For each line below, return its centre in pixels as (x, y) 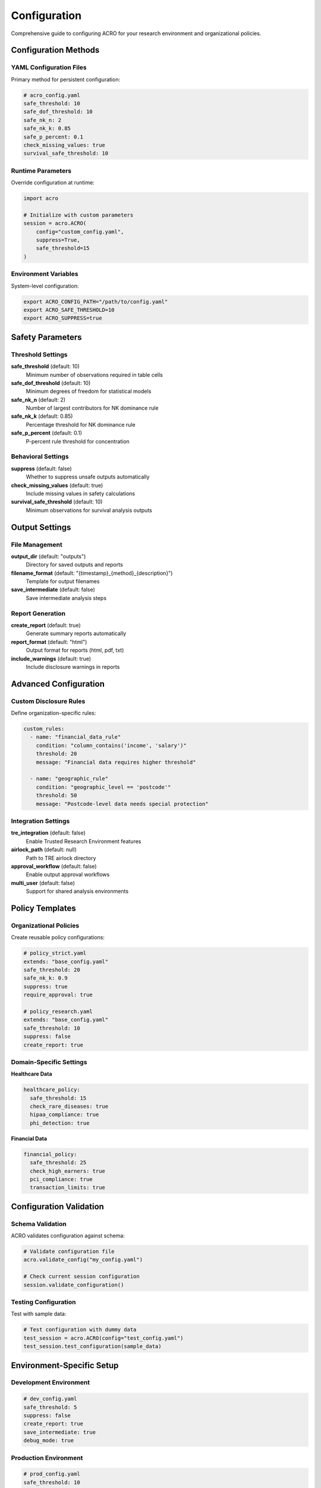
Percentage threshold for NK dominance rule (81, 424)
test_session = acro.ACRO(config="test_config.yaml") (103, 1338)
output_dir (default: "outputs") (48, 556)
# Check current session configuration (81, 1276)
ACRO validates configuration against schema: (68, 1236)
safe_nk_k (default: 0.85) (42, 416)
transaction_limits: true (67, 1188)
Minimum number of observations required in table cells (94, 374)
